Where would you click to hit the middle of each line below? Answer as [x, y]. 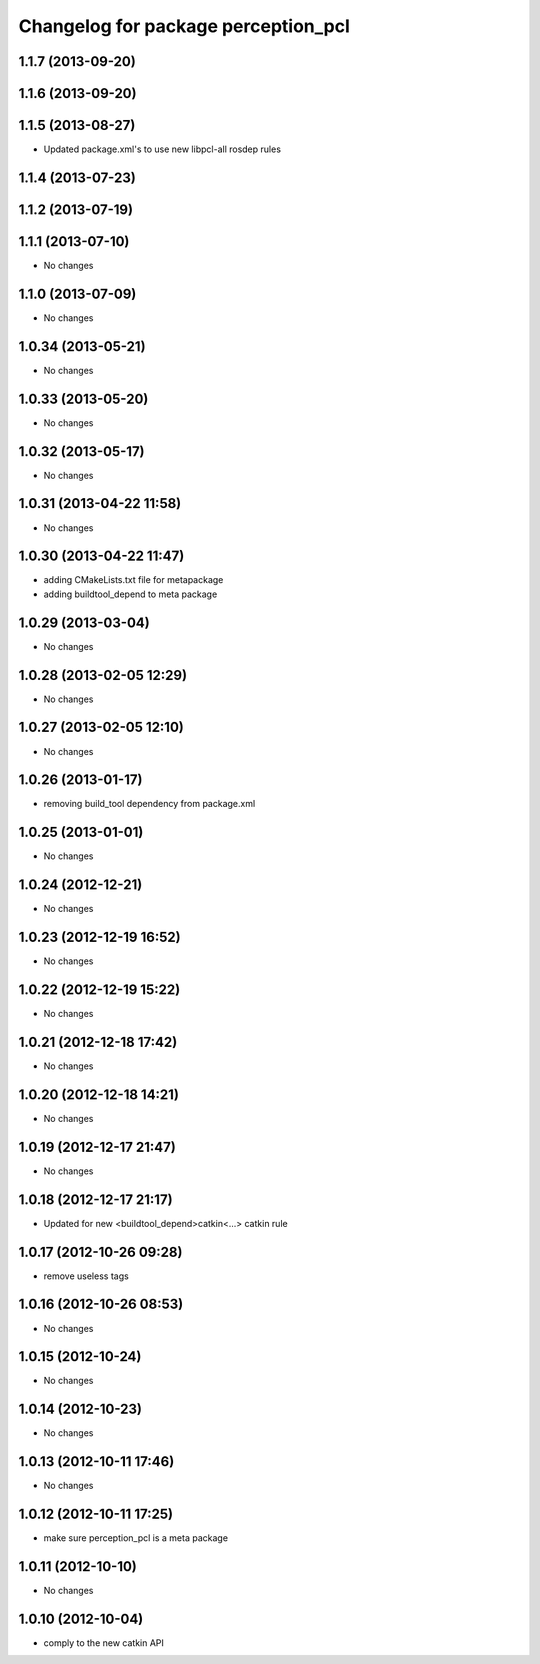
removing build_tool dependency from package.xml [149, 804]
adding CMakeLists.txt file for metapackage [133, 580]
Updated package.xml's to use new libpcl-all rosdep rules [162, 149]
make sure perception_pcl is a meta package [136, 1538]
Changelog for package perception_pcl [184, 26]
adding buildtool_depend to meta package [130, 594]
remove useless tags [86, 1276]
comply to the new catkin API [104, 1642]
